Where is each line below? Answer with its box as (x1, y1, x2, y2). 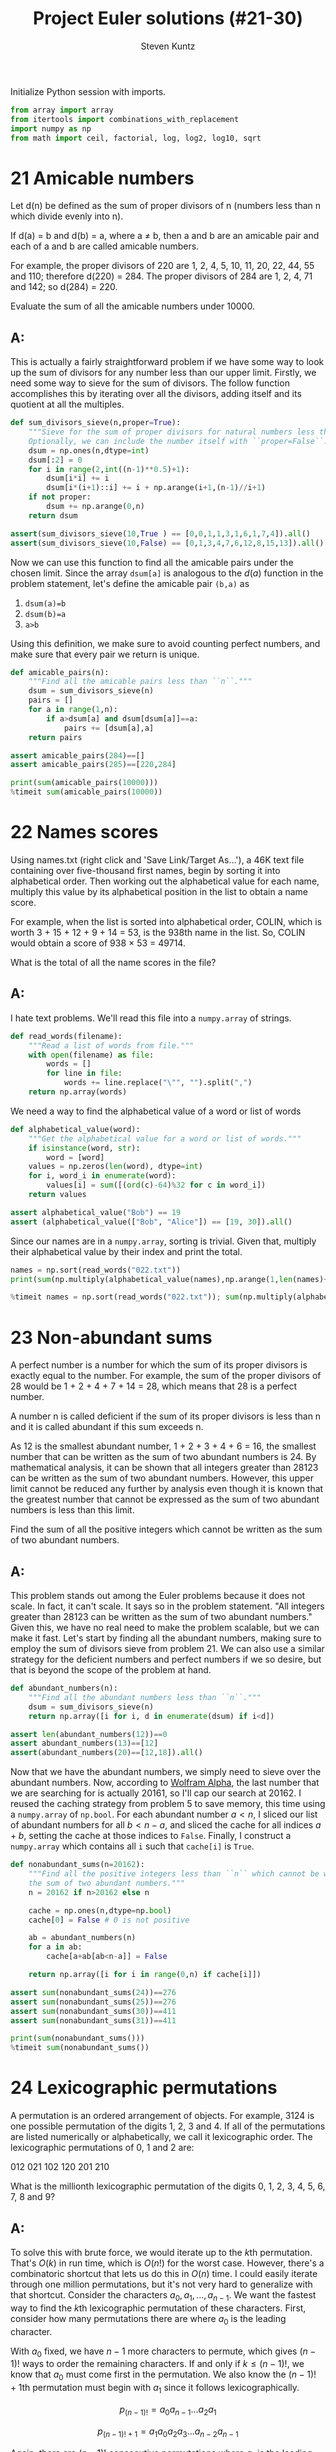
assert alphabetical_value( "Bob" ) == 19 (10, 1207, 182, 1217)
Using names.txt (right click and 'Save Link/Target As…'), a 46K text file (10, 854, 305, 866)
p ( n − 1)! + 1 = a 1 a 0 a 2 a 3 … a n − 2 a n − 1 (97, 2425, 239, 2439)
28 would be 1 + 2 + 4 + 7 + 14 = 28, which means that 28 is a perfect (10, 1380, 298, 1392)
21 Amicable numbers (10, 167, 195, 189)
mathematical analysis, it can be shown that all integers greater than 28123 (10, 1462, 319, 1474)
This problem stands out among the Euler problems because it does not (10, 1590, 306, 1602)
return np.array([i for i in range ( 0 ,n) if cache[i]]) (28, 1970, 262, 1980)
